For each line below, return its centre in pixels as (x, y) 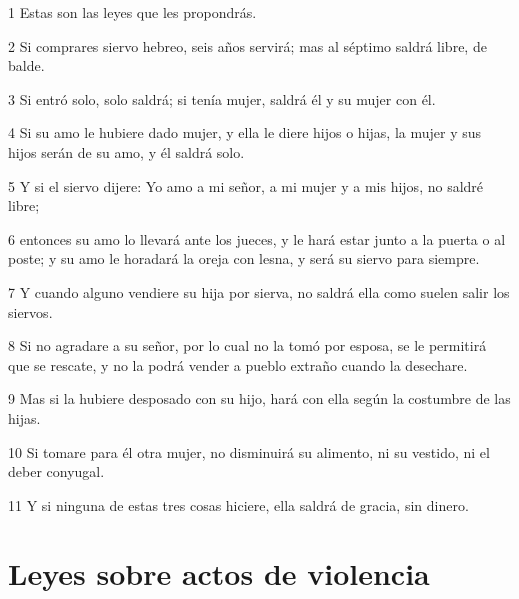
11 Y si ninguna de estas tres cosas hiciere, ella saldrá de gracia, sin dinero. (238, 504)
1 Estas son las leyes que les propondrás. (132, 12)
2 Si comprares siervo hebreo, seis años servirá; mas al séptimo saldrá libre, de (247, 45)
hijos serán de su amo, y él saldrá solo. (126, 151)
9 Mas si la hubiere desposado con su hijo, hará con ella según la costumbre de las (259, 398)
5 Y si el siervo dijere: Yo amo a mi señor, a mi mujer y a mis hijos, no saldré (246, 185)
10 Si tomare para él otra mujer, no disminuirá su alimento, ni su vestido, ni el (249, 451)
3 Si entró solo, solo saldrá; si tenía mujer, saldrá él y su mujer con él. (222, 98)
